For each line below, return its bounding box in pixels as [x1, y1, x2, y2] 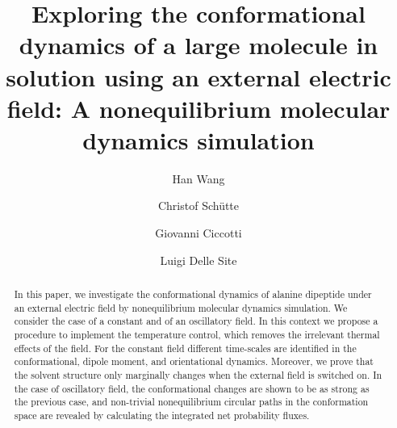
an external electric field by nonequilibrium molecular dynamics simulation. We [14, 300, 348, 314]
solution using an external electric [6, 60, 391, 93]
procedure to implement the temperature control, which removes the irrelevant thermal [14, 328, 380, 342]
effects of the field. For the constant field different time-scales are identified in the [14, 341, 357, 355]
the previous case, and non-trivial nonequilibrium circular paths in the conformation [14, 395, 369, 409]
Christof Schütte [157, 197, 240, 214]
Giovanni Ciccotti [155, 224, 242, 241]
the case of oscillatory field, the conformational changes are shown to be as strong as [14, 381, 370, 395]
